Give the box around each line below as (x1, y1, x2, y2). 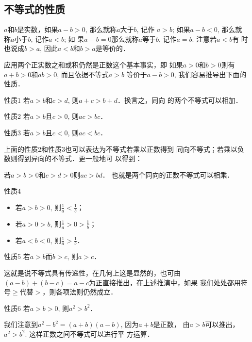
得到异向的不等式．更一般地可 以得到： (17, 153, 142, 163)
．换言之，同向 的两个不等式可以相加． (117, 95, 242, 105)
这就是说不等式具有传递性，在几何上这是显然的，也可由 (4, 268, 181, 277)
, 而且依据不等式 (57, 69, 109, 79)
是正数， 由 (153, 319, 190, 329)
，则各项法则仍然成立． (42, 287, 118, 297)
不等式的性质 (4, 1, 65, 16)
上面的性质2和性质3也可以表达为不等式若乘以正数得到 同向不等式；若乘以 (4, 144, 237, 154)
